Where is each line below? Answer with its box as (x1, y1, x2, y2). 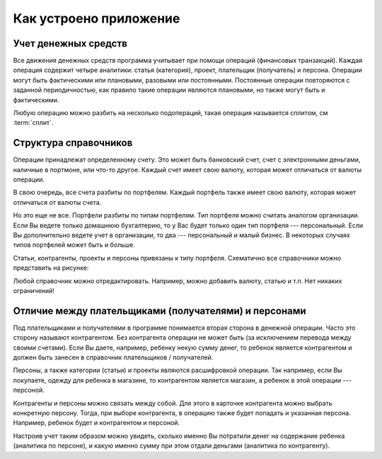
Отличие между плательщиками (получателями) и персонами (13, 304, 307, 317)
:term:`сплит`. (13, 119, 54, 127)
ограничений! (13, 287, 54, 294)
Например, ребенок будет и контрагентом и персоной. (13, 419, 180, 427)
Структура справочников (13, 137, 133, 149)
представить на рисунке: (13, 263, 89, 272)
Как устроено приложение (13, 11, 180, 26)
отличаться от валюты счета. (13, 198, 102, 206)
